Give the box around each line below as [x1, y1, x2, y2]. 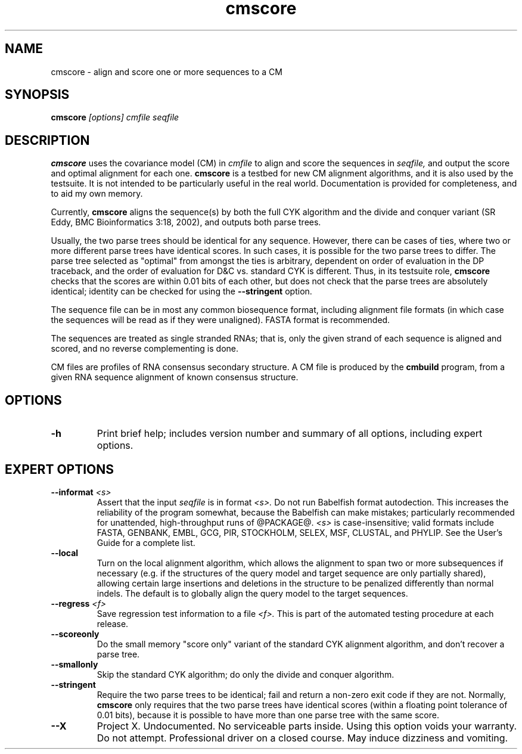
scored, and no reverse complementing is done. [51, 343, 239, 354]
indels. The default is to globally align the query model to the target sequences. [97, 588, 408, 598]
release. [97, 618, 129, 629]
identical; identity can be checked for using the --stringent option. [51, 286, 312, 297]
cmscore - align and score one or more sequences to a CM [51, 66, 282, 77]
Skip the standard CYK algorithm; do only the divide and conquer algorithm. [97, 669, 394, 679]
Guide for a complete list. [97, 537, 195, 548]
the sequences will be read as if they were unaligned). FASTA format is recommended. [51, 315, 390, 325]
